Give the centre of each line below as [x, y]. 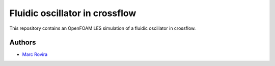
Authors [23, 43]
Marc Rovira [35, 54]
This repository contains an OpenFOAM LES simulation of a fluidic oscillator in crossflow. [103, 28]
